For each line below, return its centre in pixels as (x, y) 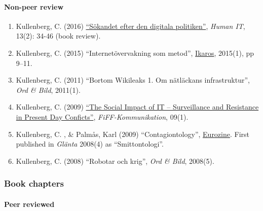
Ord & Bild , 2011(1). (48, 90)
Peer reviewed (29, 204)
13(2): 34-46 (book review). (58, 36)
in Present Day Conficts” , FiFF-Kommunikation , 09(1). (102, 116)
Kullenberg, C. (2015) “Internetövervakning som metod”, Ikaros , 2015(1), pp (135, 52)
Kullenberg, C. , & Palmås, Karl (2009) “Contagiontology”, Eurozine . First (133, 134)
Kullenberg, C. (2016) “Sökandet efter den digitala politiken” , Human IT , (130, 26)
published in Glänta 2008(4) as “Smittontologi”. (90, 144)
